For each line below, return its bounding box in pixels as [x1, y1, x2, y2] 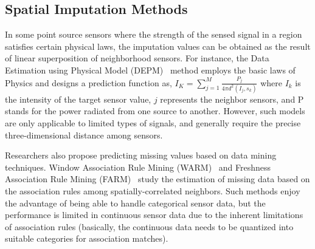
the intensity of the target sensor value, [5, 92, 151, 105]
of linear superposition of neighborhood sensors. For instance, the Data [5, 52, 269, 64]
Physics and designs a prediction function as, [5, 76, 172, 89]
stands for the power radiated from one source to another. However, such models [5, 104, 305, 117]
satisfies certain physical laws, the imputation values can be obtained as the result [5, 39, 311, 52]
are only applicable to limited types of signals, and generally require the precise [5, 117, 301, 129]
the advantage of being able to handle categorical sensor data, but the [5, 196, 266, 209]
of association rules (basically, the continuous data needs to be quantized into [5, 220, 294, 233]
